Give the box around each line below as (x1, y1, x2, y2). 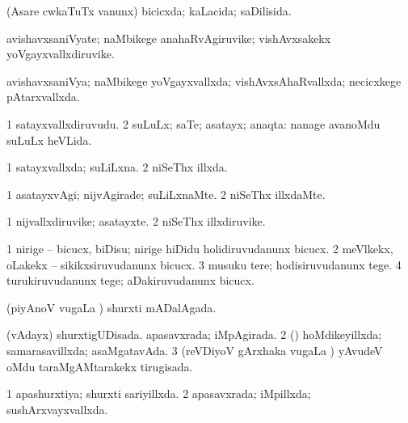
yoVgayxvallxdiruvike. (6, 45, 115, 62)
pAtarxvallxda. (6, 88, 80, 105)
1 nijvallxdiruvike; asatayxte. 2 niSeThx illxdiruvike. (6, 213, 266, 230)
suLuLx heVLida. (6, 131, 92, 148)
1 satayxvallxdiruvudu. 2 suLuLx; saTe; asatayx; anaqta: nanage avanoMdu (6, 115, 381, 132)
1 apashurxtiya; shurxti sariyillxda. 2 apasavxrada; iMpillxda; (6, 385, 311, 402)
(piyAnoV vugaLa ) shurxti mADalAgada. (6, 298, 217, 315)
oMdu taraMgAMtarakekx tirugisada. (6, 357, 193, 374)
